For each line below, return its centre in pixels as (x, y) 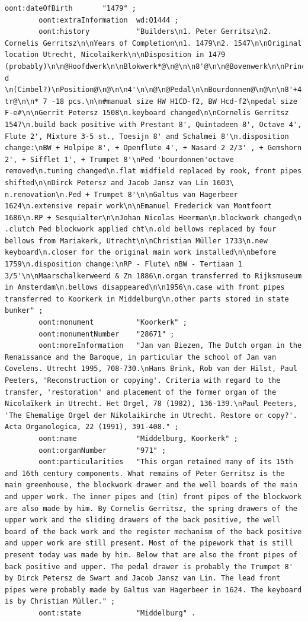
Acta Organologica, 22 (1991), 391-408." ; (92, 427)
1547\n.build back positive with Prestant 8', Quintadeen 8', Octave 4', (153, 124)
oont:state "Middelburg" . (117, 613)
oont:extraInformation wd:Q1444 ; (109, 20)
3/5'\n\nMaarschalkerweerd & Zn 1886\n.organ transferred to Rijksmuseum (153, 276)
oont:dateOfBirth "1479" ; (70, 8)
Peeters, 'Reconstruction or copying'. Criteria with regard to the (143, 380)
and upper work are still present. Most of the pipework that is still (149, 543)
